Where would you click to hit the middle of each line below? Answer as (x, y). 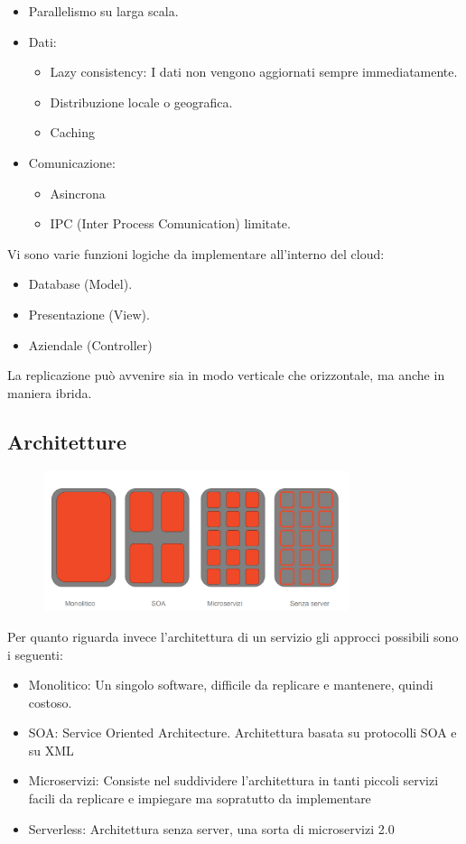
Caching (72, 132)
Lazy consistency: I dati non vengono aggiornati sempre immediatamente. (254, 72)
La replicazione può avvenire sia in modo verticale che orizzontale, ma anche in (226, 375)
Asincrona (78, 193)
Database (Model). (80, 284)
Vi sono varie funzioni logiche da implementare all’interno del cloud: (196, 253)
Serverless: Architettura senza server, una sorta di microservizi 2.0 (211, 828)
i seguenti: (35, 654)
